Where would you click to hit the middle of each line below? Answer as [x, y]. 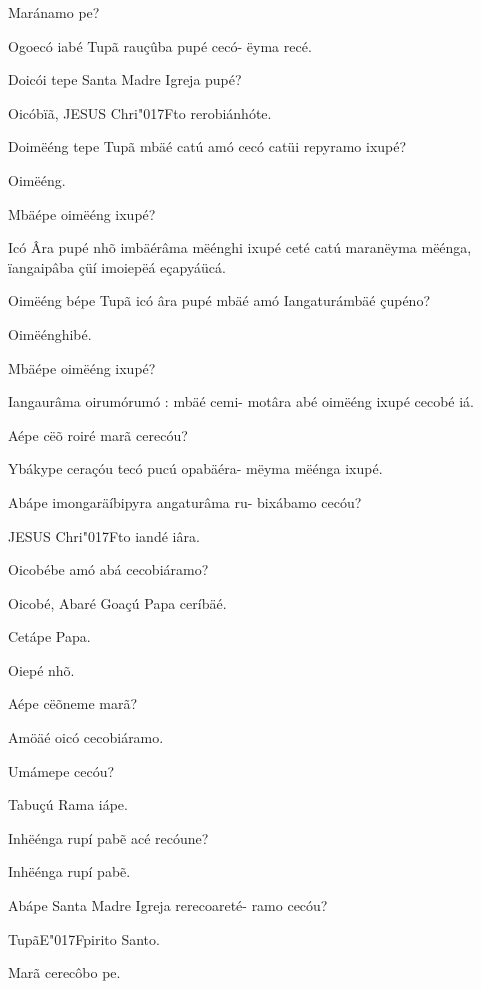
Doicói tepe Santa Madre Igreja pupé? [125, 79]
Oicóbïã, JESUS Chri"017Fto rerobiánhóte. [140, 112]
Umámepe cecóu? [61, 770]
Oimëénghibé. [50, 333]
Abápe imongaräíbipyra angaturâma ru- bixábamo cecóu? [185, 501]
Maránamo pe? [54, 12]
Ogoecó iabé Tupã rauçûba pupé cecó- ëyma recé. [160, 45]
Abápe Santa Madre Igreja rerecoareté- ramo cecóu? [168, 905]
